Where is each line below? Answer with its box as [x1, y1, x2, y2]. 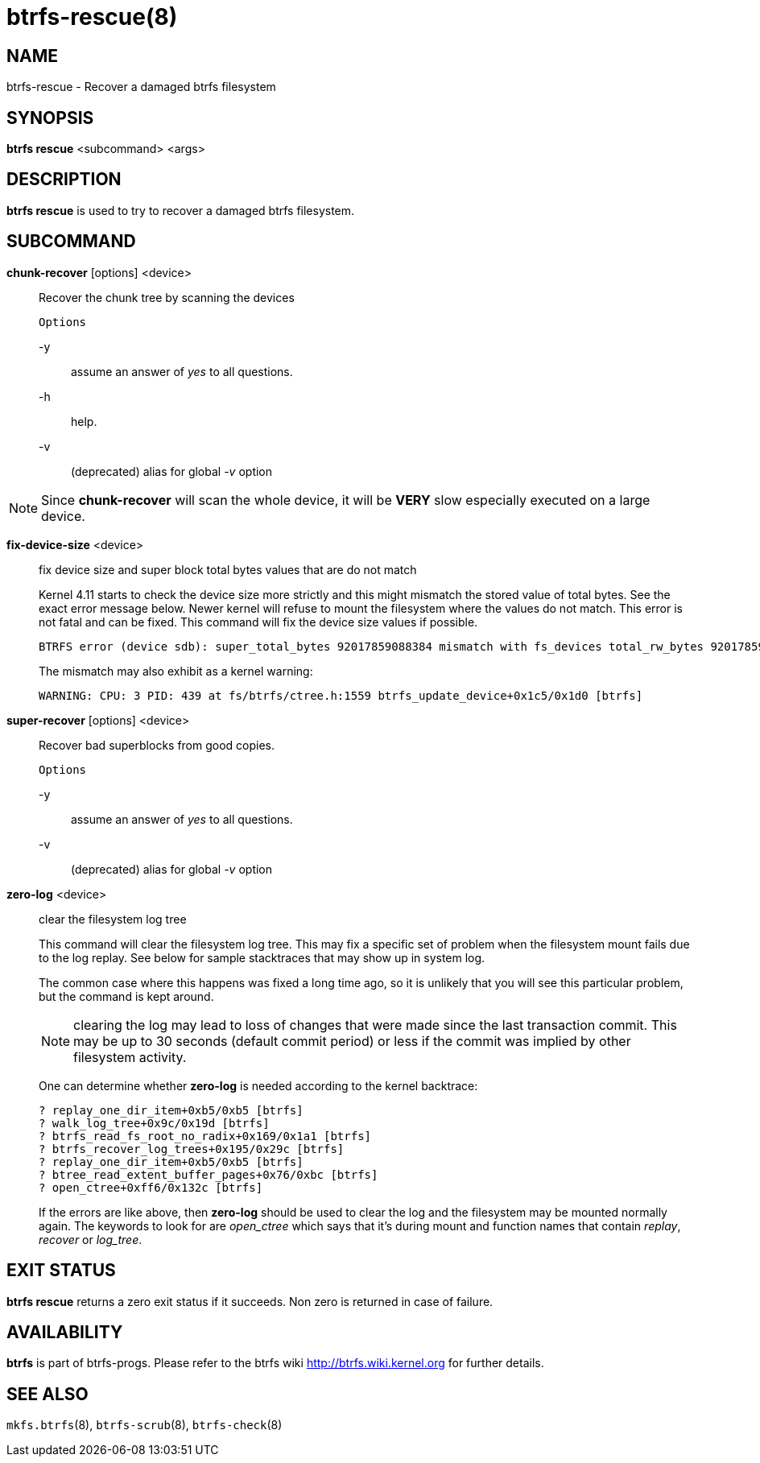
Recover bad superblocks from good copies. [39, 738, 275, 752]
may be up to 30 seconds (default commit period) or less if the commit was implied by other [73, 1032, 631, 1049]
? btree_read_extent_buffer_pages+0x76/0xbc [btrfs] [39, 1168, 378, 1181]
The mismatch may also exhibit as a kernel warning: [39, 663, 313, 678]
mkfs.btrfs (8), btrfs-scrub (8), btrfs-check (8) [6, 1418, 283, 1432]
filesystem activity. [73, 1048, 187, 1065]
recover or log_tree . [39, 1232, 142, 1246]
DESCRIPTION [6, 169, 122, 190]
